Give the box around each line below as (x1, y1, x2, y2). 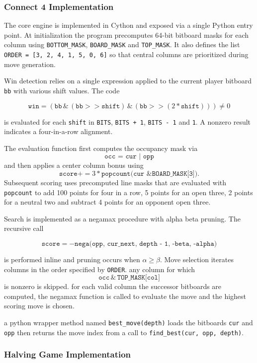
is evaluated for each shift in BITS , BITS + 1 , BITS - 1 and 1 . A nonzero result (4, 116, 251, 127)
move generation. (4, 59, 56, 69)
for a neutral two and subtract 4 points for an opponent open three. (4, 197, 211, 207)
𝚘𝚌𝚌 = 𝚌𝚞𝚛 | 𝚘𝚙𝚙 (104, 153, 154, 160)
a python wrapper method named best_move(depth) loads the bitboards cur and (4, 317, 253, 328)
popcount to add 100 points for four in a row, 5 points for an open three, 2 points (4, 187, 253, 197)
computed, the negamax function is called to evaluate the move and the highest (4, 290, 247, 301)
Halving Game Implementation (4, 348, 131, 361)
